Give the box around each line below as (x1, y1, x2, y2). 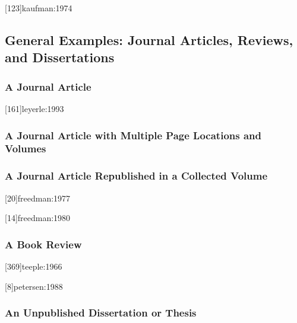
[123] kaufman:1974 (5, 2, 72, 14)
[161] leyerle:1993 (5, 102, 64, 114)
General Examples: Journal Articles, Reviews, (5, 30, 293, 49)
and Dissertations (5, 48, 115, 66)
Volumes (5, 141, 46, 156)
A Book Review (5, 236, 82, 251)
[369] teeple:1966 (5, 260, 62, 272)
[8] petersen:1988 (5, 280, 63, 292)
